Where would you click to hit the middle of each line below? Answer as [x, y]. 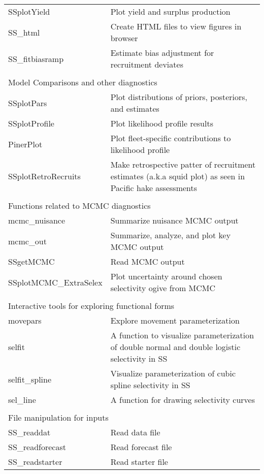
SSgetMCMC [31, 261]
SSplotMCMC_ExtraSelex [55, 282]
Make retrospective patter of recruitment [183, 164]
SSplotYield [29, 11]
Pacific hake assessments [154, 188]
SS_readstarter [35, 462]
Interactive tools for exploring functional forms [91, 306]
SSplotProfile [31, 123]
